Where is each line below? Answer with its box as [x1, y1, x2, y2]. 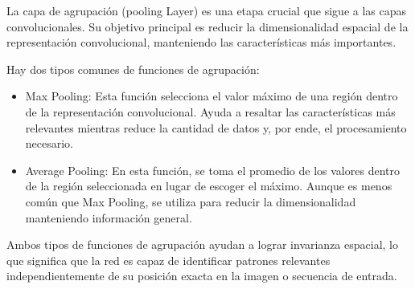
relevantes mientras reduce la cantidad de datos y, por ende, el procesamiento [25, 119, 407, 136]
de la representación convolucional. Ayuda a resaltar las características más [25, 103, 396, 120]
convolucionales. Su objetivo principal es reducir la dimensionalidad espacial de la [6, 18, 409, 35]
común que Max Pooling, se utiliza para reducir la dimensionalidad [25, 193, 356, 210]
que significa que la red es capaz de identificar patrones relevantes [6, 251, 331, 268]
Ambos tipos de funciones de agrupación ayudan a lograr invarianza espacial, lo [6, 236, 398, 253]
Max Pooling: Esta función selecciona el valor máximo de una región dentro [25, 88, 398, 104]
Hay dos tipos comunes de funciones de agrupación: [6, 60, 260, 77]
